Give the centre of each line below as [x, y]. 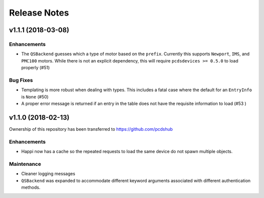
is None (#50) [35, 97]
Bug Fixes [21, 80]
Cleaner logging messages [48, 174]
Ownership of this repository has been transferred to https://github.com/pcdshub [91, 129]
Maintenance [25, 164]
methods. [31, 187]
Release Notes [39, 13]
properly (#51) [35, 68]
